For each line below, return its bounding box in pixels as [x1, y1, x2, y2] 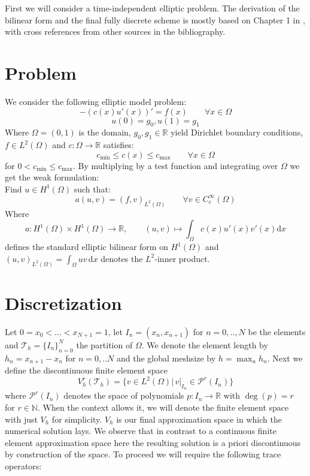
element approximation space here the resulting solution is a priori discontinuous [5, 436, 301, 448]
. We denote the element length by [141, 338, 268, 351]
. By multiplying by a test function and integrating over [73, 159, 278, 171]
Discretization [5, 290, 122, 315]
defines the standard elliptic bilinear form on [5, 240, 168, 253]
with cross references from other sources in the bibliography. [5, 25, 226, 38]
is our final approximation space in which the [116, 412, 282, 425]
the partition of [76, 338, 133, 351]
